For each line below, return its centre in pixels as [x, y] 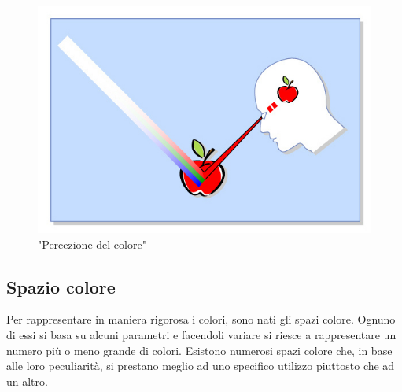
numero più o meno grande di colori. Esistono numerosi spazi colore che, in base [199, 350]
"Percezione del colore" [92, 244]
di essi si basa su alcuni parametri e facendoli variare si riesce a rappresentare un [201, 334]
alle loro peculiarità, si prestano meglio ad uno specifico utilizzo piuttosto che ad [201, 366]
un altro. [27, 381]
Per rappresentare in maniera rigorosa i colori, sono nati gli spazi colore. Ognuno [201, 319]
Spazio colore [61, 286]
